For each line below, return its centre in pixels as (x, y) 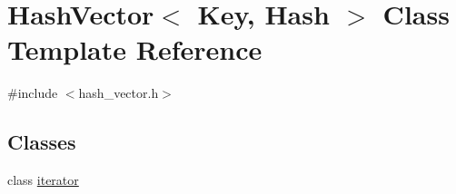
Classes (42, 142)
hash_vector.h (119, 93)
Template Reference (135, 49)
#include (33, 93)
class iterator (43, 180)
